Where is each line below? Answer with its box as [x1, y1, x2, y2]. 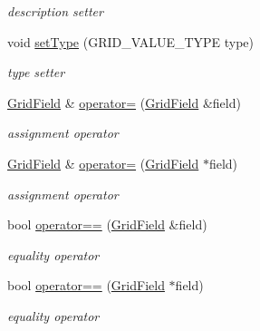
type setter [7, 63, 65, 82]
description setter [7, 2, 103, 20]
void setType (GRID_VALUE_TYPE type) [7, 32, 255, 51]
